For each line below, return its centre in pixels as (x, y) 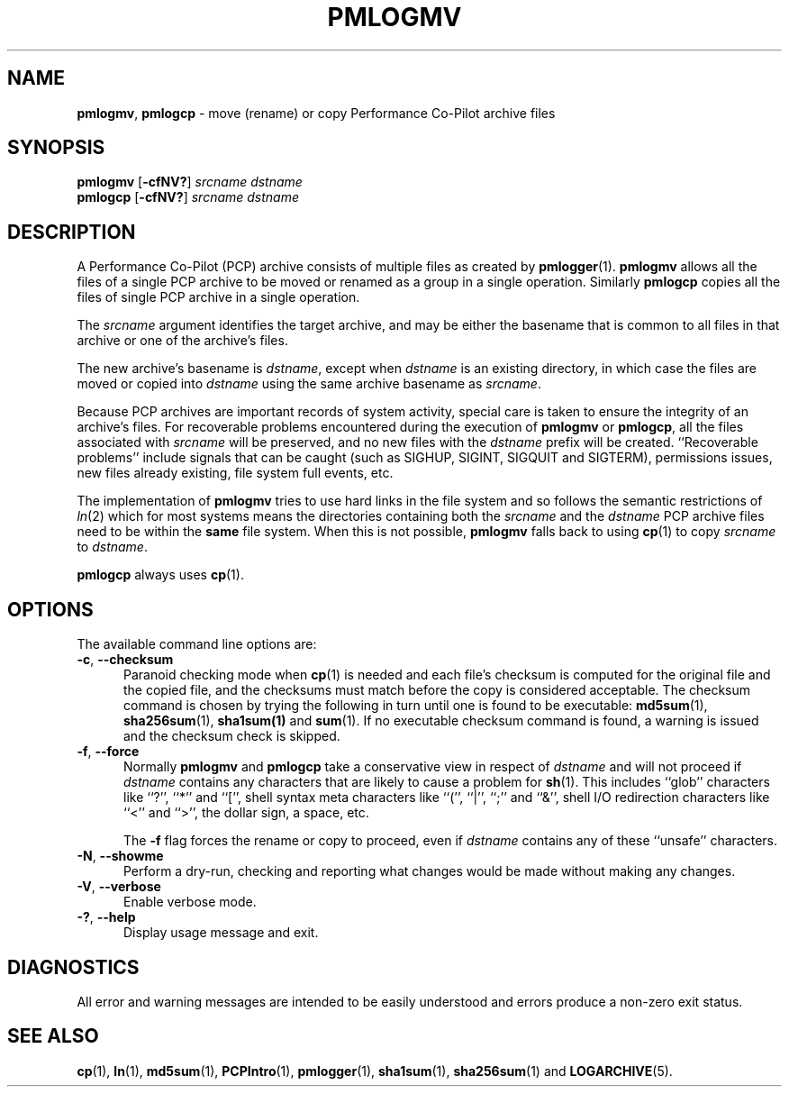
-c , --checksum (125, 660)
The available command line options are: (197, 644)
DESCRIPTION (72, 232)
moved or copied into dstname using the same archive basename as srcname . (309, 384)
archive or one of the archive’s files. (182, 341)
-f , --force (108, 752)
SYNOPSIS (56, 148)
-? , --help (106, 917)
